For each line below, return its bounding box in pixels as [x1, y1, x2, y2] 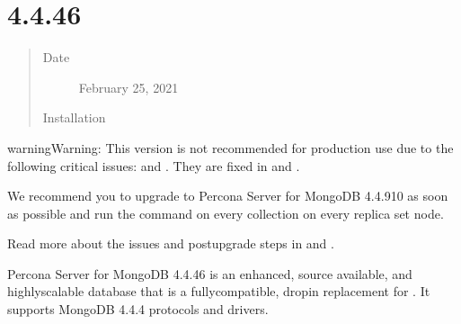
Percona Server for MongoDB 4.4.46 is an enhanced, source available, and [7, 264, 412, 283]
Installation [42, 108, 106, 127]
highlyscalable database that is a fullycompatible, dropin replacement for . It [7, 282, 430, 301]
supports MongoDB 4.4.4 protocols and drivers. [7, 300, 269, 319]
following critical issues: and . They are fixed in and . [7, 156, 300, 175]
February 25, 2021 [78, 77, 179, 96]
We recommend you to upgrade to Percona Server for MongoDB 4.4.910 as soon [7, 186, 448, 205]
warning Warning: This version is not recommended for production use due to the [7, 138, 454, 157]
